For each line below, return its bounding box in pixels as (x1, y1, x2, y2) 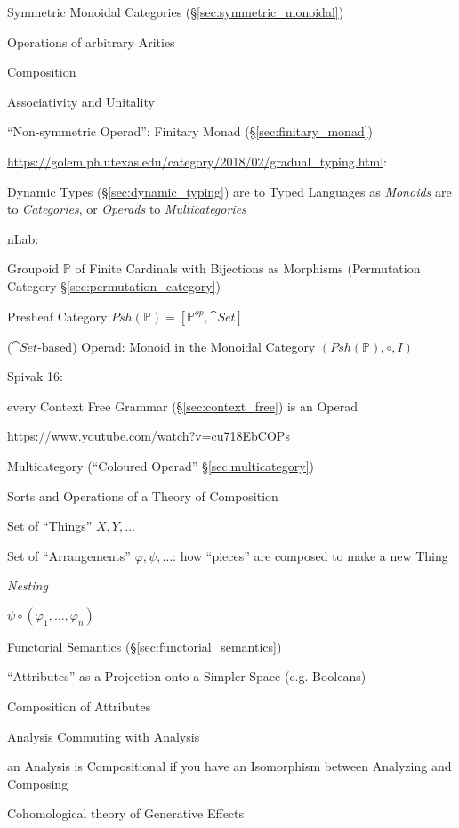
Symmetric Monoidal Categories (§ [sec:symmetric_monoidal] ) (7, 3, 344, 20)
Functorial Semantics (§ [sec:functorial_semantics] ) (7, 637, 282, 655)
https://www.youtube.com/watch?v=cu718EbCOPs (7, 426, 290, 445)
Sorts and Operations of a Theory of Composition (7, 486, 278, 505)
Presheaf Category (7, 306, 108, 325)
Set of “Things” (7, 516, 93, 535)
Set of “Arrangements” (7, 546, 131, 564)
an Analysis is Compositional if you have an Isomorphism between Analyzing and (7, 757, 452, 775)
